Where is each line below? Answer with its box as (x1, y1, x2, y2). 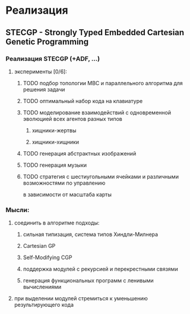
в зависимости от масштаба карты (23, 191, 112, 198)
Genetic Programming (5, 36, 89, 46)
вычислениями (23, 284, 62, 291)
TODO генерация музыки (23, 161, 87, 169)
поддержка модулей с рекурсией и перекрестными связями (23, 266, 179, 273)
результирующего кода (14, 301, 74, 309)
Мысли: (5, 206, 30, 214)
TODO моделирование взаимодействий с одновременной (23, 108, 172, 116)
